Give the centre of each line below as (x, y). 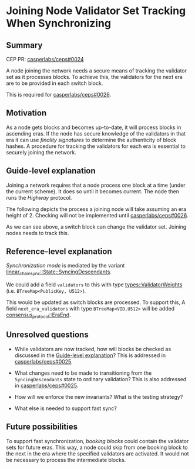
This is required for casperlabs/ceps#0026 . (59, 95)
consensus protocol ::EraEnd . (38, 316)
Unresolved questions (48, 335)
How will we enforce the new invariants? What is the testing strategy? (99, 397)
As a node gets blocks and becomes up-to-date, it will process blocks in (94, 127)
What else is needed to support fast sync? (66, 408)
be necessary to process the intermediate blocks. (66, 460)
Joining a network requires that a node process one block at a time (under (96, 185)
